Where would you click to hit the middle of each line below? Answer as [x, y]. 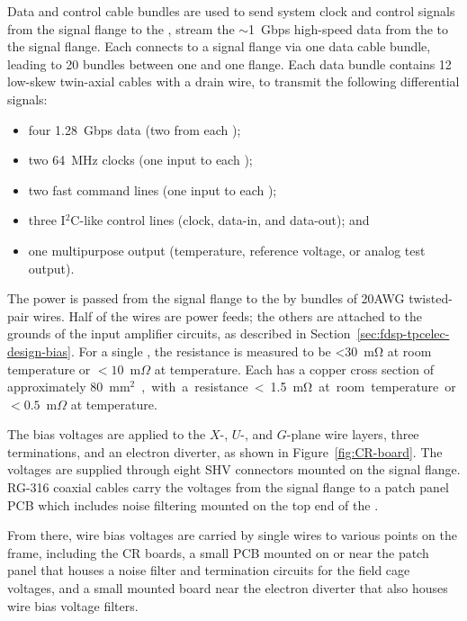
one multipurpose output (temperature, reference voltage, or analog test [227, 250]
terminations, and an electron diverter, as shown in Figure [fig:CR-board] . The [225, 451]
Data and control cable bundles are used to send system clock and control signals [231, 11]
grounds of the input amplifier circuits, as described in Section [179, 333]
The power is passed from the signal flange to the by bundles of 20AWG [206, 298]
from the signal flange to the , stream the [121, 28]
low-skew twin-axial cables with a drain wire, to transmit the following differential [233, 81]
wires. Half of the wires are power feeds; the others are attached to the [227, 315]
